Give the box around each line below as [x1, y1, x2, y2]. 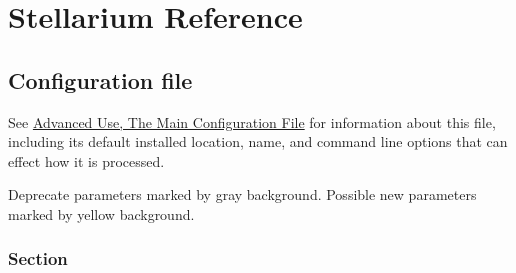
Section [8, 246, 68, 271]
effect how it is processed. [8, 150, 165, 171]
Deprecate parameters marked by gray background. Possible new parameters [8, 184, 477, 205]
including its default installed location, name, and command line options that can [8, 131, 508, 152]
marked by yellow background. [8, 203, 195, 224]
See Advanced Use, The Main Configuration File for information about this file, [8, 111, 496, 132]
